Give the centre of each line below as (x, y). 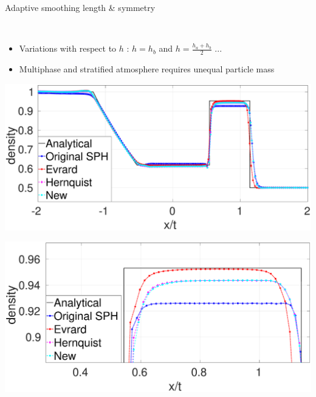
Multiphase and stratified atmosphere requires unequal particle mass (147, 69)
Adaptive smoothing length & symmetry (80, 7)
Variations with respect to (68, 48)
